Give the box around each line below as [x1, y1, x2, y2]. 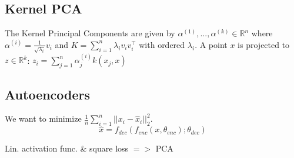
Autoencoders [5, 85, 91, 103]
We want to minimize [5, 112, 82, 125]
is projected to [238, 38, 290, 50]
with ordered [139, 38, 185, 50]
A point [199, 38, 228, 50]
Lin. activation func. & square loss [5, 142, 129, 154]
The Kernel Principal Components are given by [5, 27, 175, 39]
